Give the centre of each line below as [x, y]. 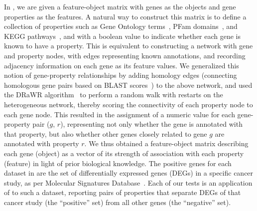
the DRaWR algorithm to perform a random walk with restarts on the [114, 95]
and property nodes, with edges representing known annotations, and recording [125, 55]
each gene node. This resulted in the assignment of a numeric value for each [120, 114]
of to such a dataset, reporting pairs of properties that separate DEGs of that [123, 192]
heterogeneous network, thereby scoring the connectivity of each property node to [128, 104]
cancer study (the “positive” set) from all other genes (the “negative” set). [118, 202]
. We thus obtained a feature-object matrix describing [166, 143]
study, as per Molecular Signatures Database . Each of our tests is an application [128, 182]
